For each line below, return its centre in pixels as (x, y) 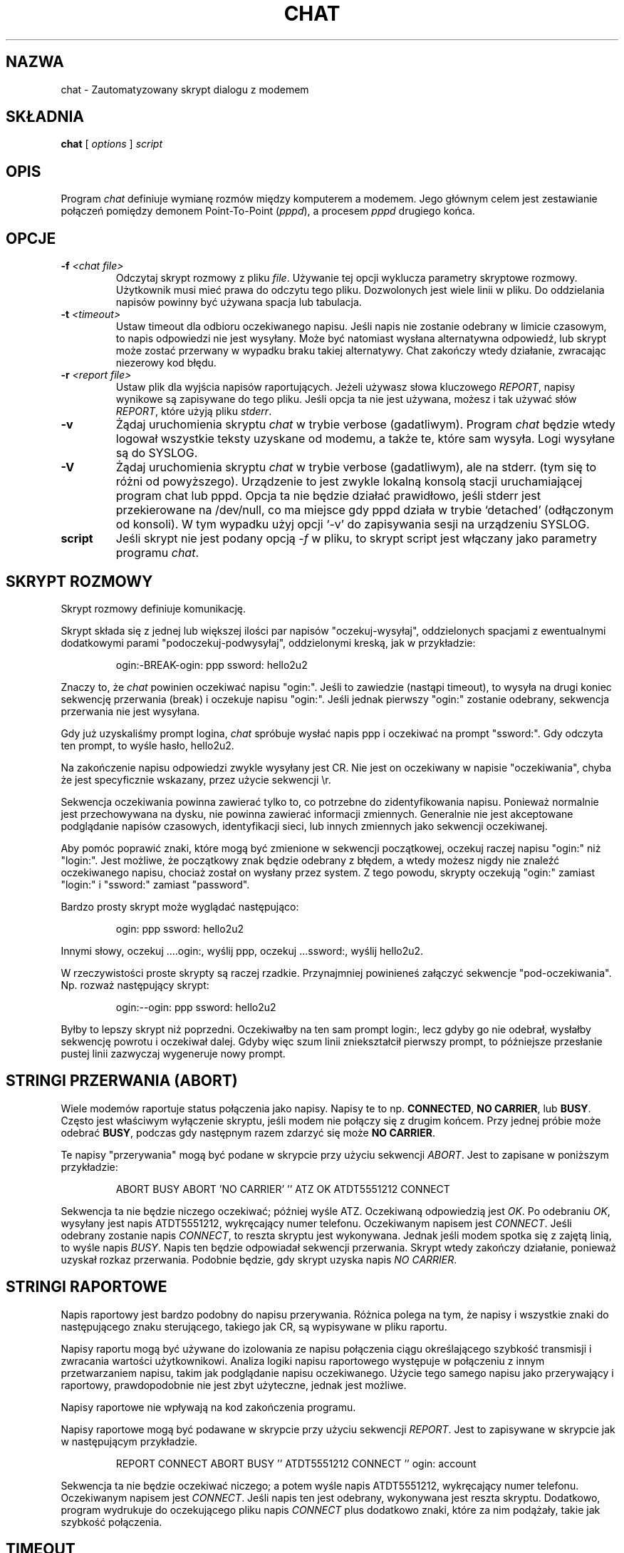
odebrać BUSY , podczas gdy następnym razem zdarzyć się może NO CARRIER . (248, 1132)
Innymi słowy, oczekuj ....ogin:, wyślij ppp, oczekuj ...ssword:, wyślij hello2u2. (242, 950)
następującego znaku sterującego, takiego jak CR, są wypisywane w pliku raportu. (254, 1326)
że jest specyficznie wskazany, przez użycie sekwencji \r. (196, 779)
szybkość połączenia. (111, 1522)
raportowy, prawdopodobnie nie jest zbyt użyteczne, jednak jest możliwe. (234, 1385)
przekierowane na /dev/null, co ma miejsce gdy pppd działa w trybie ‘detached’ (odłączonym (365, 510)
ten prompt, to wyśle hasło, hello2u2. (147, 745)
